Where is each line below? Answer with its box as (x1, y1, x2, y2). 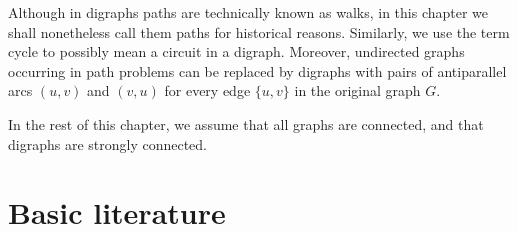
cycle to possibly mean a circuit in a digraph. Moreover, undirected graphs (8, 41, 465, 62)
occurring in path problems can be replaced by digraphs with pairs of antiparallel (8, 60, 507, 81)
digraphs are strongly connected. (8, 133, 208, 154)
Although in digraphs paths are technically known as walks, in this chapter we (8, 2, 489, 22)
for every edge (164, 80, 251, 101)
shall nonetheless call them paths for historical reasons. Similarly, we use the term (8, 21, 510, 42)
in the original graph (294, 80, 421, 101)
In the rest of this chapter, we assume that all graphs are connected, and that (8, 113, 484, 134)
